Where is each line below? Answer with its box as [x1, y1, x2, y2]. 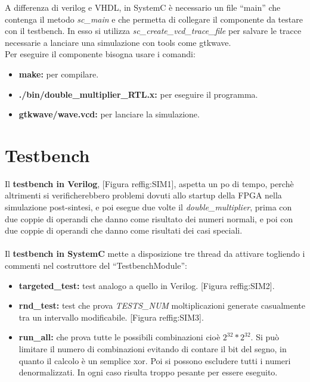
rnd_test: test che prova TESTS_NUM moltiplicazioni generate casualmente [18, 299, 306, 312]
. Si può [250, 331, 280, 343]
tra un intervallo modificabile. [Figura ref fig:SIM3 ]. [18, 310, 204, 323]
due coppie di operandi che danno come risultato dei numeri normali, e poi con [5, 212, 293, 225]
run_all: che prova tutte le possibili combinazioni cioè [18, 331, 221, 343]
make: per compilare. [18, 67, 99, 80]
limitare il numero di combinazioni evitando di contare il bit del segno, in [18, 343, 287, 355]
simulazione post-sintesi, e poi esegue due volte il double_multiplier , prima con [5, 201, 292, 213]
